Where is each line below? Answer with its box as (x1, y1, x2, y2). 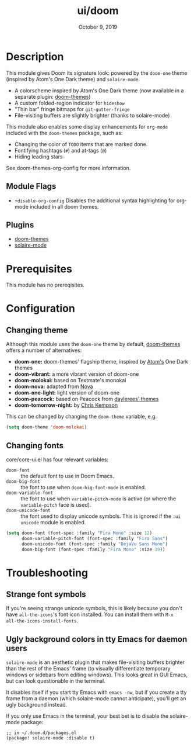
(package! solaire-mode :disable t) (6, 735, 95, 741)
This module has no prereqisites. (6, 282, 84, 289)
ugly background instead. (6, 701, 68, 708)
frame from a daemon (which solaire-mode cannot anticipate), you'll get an (6, 695, 186, 702)
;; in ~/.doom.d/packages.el (6, 730, 77, 736)
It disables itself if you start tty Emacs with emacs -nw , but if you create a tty (6, 689, 187, 696)
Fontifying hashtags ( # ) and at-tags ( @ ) (14, 147, 107, 154)
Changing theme (6, 325, 68, 335)
